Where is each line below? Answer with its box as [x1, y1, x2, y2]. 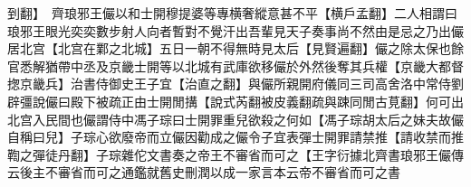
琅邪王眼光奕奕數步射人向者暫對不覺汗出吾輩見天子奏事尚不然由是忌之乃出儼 [7, 21, 464, 40]
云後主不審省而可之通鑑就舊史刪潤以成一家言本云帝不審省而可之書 [7, 163, 400, 182]
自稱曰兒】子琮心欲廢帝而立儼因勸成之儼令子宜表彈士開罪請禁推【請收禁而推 [7, 127, 464, 146]
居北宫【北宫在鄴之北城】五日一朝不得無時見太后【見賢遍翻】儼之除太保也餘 [7, 39, 464, 58]
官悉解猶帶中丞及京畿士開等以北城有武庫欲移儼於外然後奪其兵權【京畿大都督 [7, 56, 464, 75]
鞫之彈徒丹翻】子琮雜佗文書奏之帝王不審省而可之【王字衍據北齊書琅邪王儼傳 [7, 145, 464, 164]
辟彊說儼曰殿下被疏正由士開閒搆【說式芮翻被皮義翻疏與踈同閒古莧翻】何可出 [7, 91, 464, 110]
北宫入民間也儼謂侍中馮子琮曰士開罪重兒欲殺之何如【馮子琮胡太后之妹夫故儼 [7, 109, 464, 128]
